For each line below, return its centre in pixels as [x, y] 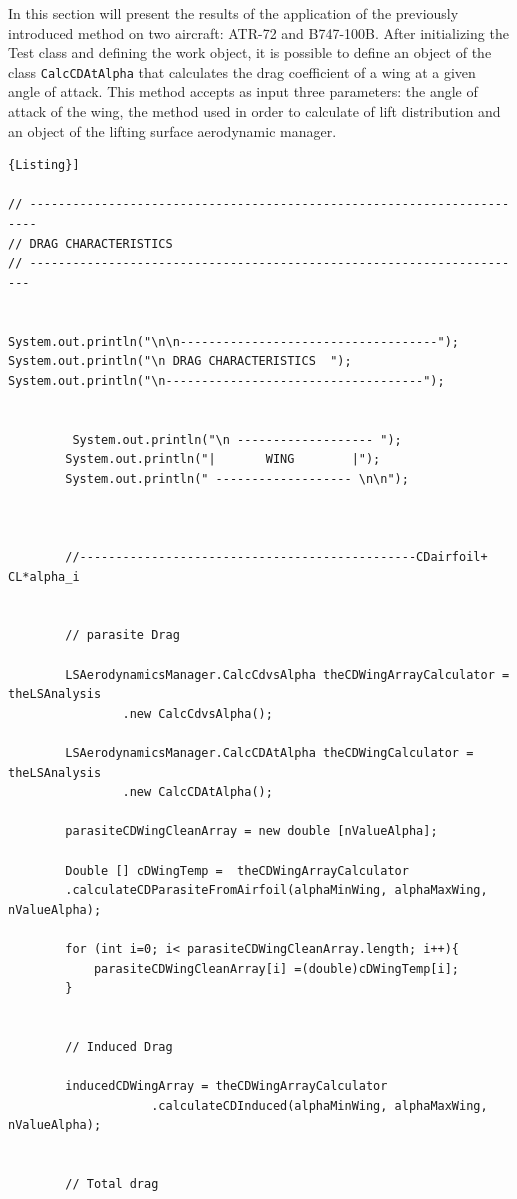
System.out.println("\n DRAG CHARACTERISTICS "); [180, 361]
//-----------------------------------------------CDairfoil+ [276, 557]
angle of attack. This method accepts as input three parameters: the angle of [243, 91]
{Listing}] [44, 165]
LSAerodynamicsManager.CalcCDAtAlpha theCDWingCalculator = [269, 753]
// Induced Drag [119, 1046]
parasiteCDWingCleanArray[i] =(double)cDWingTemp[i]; [276, 968]
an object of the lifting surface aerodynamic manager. [172, 130]
